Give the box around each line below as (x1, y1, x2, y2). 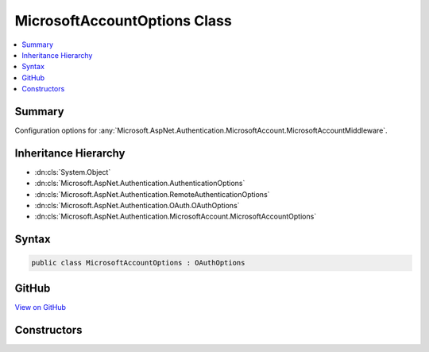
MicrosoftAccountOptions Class (14, 12, 232, 29)
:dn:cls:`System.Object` (34, 167, 111, 176)
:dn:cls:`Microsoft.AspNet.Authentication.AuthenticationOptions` (34, 179, 245, 188)
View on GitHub (14, 302, 67, 311)
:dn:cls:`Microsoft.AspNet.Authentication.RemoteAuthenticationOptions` (34, 189, 270, 199)
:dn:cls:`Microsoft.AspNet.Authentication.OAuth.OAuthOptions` (34, 201, 240, 211)
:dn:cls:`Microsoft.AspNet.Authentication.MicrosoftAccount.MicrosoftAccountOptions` (34, 211, 317, 222)
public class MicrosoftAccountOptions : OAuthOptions (31, 258, 245, 268)
